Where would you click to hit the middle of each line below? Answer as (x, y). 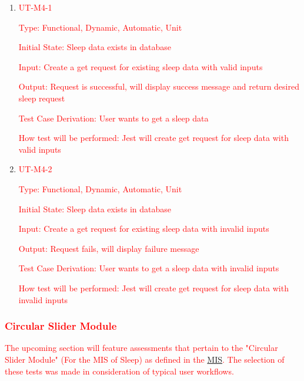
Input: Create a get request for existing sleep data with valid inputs (141, 66)
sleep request (42, 98)
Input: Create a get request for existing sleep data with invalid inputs (144, 229)
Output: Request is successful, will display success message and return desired (159, 86)
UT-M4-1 (35, 7)
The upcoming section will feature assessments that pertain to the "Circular (141, 348)
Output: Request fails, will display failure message (109, 248)
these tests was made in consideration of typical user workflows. (119, 371)
